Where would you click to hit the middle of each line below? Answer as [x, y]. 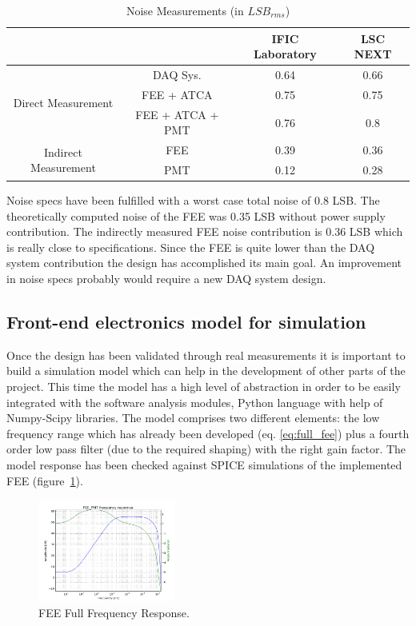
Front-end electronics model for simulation [186, 322]
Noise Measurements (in [185, 10]
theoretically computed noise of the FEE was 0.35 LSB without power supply [196, 215]
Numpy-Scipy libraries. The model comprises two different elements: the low [193, 418]
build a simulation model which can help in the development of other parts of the [206, 371]
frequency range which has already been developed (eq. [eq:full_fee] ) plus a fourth [208, 433]
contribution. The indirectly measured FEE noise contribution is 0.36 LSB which [205, 231]
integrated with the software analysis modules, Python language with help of [195, 402]
